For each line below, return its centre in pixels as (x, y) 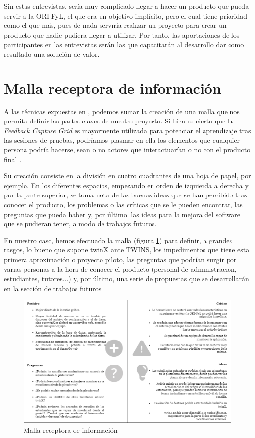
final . (13, 159)
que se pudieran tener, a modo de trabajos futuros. (80, 224)
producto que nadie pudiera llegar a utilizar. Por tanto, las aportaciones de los (122, 35)
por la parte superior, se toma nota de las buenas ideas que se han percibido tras (126, 195)
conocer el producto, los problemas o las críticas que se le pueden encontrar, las (123, 205)
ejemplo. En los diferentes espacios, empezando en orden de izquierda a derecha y (126, 185)
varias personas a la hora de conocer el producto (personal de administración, (120, 269)
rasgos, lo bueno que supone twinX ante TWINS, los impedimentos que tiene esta (127, 250)
